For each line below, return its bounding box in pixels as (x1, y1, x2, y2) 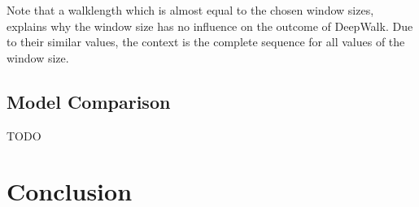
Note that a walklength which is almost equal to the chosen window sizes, (7, 2, 374, 18)
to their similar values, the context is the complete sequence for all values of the (7, 33, 405, 50)
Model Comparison (7, 88, 171, 114)
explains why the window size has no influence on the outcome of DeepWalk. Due (7, 17, 413, 34)
